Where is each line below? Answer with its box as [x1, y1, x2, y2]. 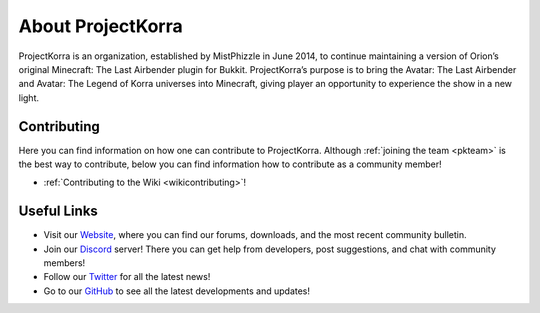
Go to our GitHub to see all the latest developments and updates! [43, 285, 310, 297]
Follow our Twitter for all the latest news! [43, 271, 211, 283]
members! [43, 257, 86, 269]
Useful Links [18, 203, 99, 220]
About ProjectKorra [18, 15, 184, 37]
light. [18, 91, 40, 104]
